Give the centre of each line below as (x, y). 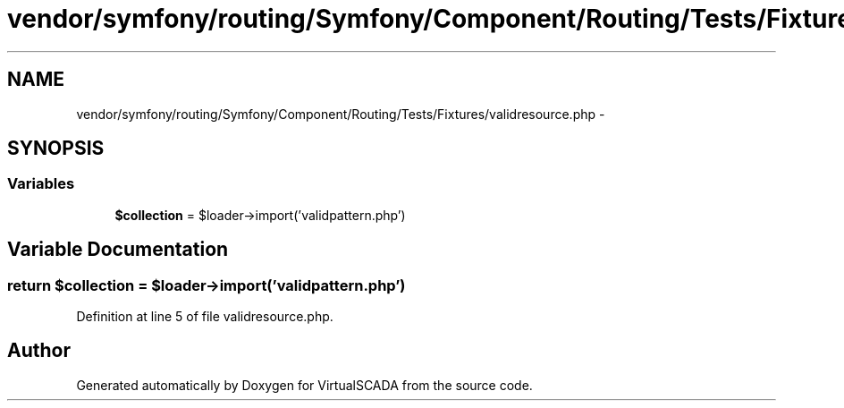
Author (39, 351)
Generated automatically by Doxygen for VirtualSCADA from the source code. (304, 385)
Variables (41, 184)
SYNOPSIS (56, 149)
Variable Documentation (118, 250)
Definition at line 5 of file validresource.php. (205, 317)
